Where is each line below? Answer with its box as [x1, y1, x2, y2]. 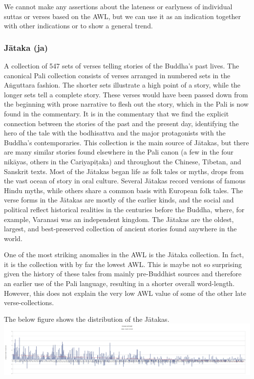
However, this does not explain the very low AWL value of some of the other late [4, 288, 246, 298]
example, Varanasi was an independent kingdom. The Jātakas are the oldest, [4, 214, 234, 224]
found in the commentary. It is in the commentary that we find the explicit [4, 108, 229, 118]
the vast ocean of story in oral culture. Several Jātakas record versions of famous [4, 176, 246, 186]
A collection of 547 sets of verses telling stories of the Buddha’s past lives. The [4, 61, 239, 70]
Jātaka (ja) [4, 41, 48, 53]
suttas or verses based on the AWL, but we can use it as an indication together [4, 11, 241, 21]
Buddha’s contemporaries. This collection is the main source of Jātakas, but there [4, 137, 249, 147]
